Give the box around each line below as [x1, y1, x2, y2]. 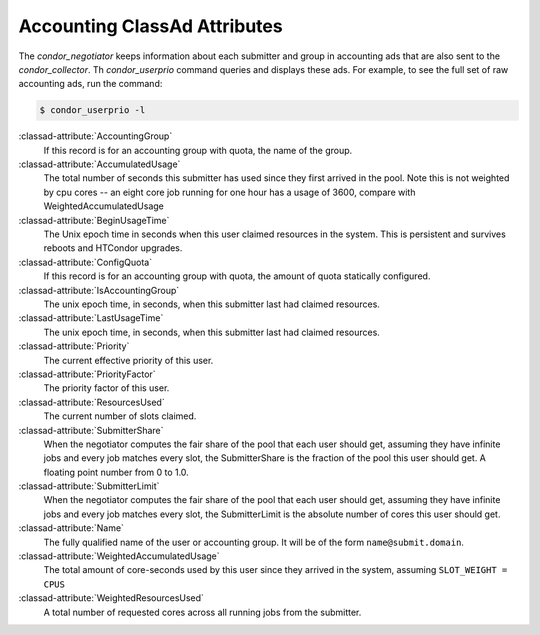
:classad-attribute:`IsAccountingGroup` [18, 284, 180, 296]
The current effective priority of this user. [43, 354, 214, 366]
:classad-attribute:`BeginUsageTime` [18, 214, 170, 226]
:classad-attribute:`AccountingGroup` [18, 130, 173, 142]
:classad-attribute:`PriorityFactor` [18, 368, 156, 380]
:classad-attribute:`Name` [18, 522, 125, 534]
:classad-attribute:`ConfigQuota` [18, 256, 153, 268]
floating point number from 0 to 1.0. [43, 466, 189, 478]
